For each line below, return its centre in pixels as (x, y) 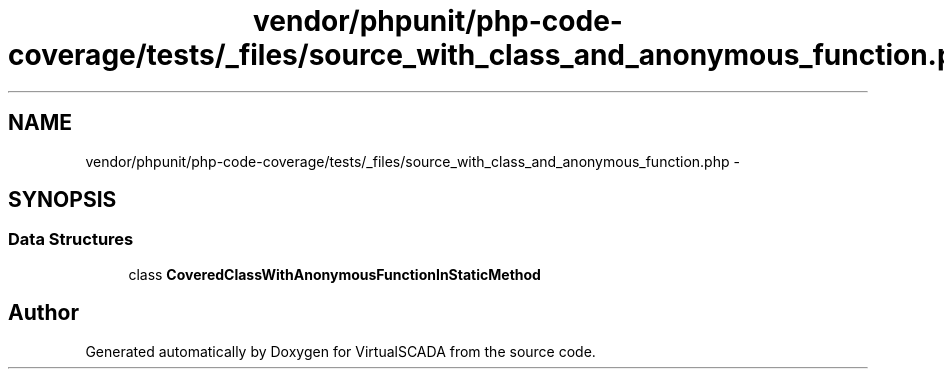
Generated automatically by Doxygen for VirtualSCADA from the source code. (340, 351)
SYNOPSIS (62, 200)
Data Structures (71, 239)
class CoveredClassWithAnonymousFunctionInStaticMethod (334, 274)
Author (43, 313)
